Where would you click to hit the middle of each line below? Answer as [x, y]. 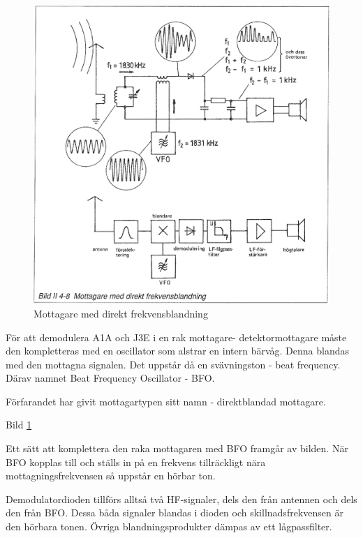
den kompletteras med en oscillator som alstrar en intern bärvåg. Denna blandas [177, 351]
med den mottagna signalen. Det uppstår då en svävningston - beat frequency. [173, 364]
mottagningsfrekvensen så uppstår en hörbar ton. [111, 476]
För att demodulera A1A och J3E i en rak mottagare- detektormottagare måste [176, 337]
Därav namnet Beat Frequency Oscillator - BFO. [110, 378]
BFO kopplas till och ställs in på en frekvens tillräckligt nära [136, 462]
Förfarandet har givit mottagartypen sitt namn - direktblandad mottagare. [166, 401]
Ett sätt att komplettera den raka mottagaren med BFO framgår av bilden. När [177, 448]
